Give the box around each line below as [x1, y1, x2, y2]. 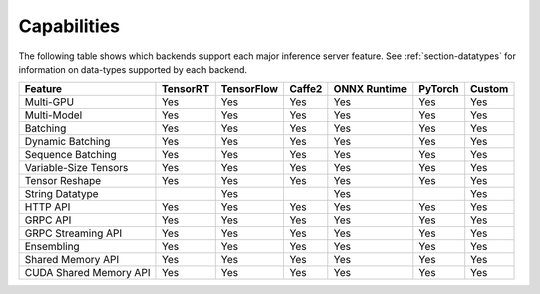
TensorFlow [220, 82, 279, 96]
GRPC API [24, 213, 72, 227]
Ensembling [24, 240, 80, 254]
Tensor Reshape [24, 174, 102, 188]
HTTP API [24, 200, 71, 214]
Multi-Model [24, 108, 83, 122]
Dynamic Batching [24, 135, 111, 149]
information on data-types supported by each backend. [18, 63, 248, 75]
